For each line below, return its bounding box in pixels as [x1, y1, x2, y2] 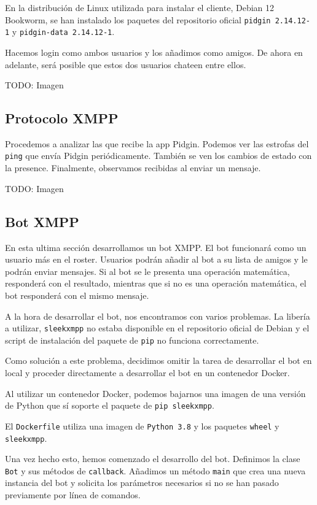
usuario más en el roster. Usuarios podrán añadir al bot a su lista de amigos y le [5, 253, 308, 266]
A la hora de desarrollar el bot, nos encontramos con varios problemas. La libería [5, 309, 310, 322]
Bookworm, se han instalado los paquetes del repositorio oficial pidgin [5, 13, 271, 26]
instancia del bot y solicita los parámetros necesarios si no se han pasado [5, 476, 279, 489]
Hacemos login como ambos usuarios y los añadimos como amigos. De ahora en [5, 45, 303, 58]
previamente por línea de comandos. [5, 488, 141, 501]
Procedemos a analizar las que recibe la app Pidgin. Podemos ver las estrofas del [5, 137, 309, 150]
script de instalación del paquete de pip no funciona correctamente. [5, 333, 259, 346]
